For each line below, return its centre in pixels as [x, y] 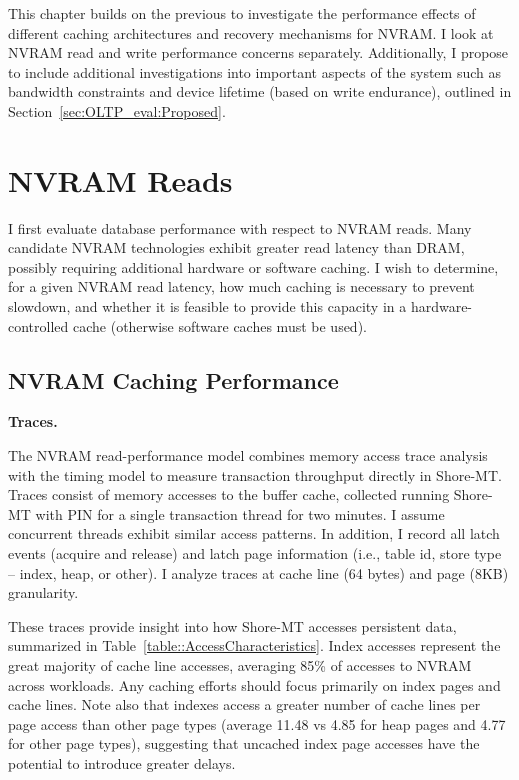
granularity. [43, 592]
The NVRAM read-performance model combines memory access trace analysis [248, 455]
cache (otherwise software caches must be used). [219, 325]
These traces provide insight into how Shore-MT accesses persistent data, [232, 625]
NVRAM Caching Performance [173, 379]
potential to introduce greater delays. [122, 762]
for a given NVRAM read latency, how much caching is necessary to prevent [241, 286]
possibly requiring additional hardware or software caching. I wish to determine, [253, 266]
